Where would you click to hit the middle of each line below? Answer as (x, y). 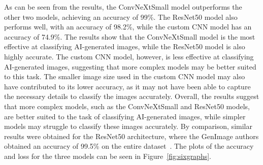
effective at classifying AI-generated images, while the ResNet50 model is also (125, 46)
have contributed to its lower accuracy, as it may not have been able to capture (127, 86)
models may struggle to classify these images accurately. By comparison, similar (128, 126)
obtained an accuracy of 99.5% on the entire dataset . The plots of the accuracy (129, 146)
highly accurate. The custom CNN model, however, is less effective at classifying (129, 56)
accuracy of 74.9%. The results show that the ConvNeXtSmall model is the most (130, 36)
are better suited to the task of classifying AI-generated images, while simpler (125, 116)
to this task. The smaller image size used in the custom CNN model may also (125, 76)
